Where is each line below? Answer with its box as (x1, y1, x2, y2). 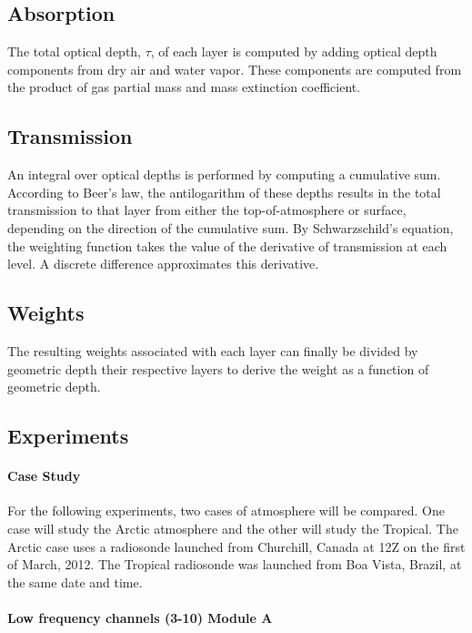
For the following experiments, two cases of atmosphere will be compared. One (7, 501, 445, 520)
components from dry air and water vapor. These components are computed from (7, 59, 462, 78)
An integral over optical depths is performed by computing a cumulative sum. (7, 165, 441, 184)
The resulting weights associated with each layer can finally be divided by (7, 341, 418, 360)
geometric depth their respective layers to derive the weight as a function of (7, 359, 429, 378)
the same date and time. (7, 572, 143, 591)
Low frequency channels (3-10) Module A (7, 607, 273, 627)
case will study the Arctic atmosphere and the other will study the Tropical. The (7, 518, 458, 537)
